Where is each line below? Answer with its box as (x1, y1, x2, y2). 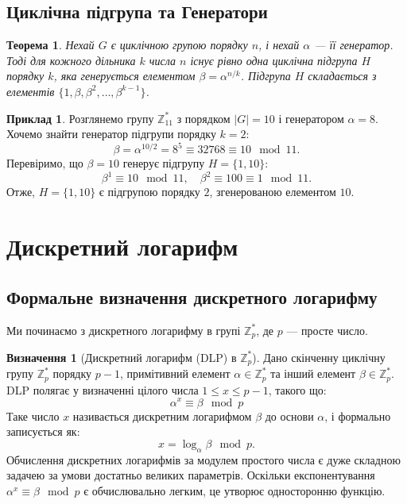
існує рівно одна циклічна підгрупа (190, 52, 358, 68)
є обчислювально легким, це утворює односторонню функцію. (83, 482, 386, 498)
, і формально (324, 407, 391, 424)
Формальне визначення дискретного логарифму (6, 284, 378, 309)
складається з (308, 67, 377, 84)
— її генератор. (314, 37, 393, 53)
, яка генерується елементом (53, 67, 196, 84)
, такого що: (268, 381, 327, 398)
